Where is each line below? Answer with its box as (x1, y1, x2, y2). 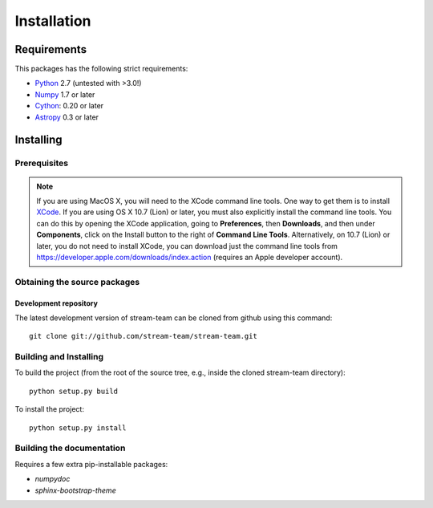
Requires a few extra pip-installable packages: (14, 459, 168, 469)
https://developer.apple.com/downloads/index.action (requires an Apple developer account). (36, 252, 343, 262)
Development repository (14, 298, 98, 308)
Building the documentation (14, 442, 126, 453)
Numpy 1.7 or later (34, 89, 95, 100)
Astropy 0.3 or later (34, 112, 99, 122)
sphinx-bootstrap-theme (34, 486, 116, 495)
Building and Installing (14, 352, 104, 363)
